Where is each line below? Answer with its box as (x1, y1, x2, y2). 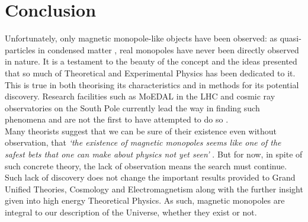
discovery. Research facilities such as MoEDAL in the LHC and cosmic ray (5, 90, 275, 102)
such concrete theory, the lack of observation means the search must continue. (5, 159, 287, 172)
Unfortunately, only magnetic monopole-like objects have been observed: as (5, 32, 277, 44)
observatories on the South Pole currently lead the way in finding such (5, 101, 260, 114)
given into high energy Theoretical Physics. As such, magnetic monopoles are (5, 194, 285, 207)
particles (5, 43, 36, 56)
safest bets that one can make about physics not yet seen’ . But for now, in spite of (5, 148, 303, 160)
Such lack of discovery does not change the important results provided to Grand (5, 171, 296, 184)
